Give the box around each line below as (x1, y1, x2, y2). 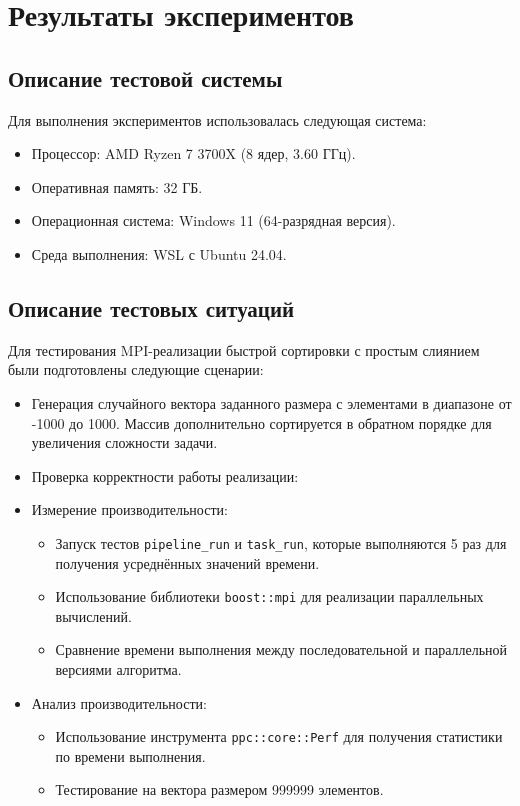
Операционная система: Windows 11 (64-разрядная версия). (31, 210, 396, 231)
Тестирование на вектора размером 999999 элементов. (55, 779, 384, 800)
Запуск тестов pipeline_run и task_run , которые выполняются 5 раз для (55, 532, 507, 553)
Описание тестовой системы (8, 62, 283, 93)
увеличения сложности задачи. (31, 432, 218, 453)
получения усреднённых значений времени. (55, 552, 320, 573)
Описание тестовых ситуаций (8, 292, 295, 323)
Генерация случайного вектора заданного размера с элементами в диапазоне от (31, 392, 512, 413)
